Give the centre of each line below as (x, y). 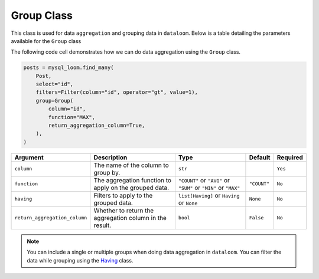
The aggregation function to (132, 180)
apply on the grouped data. (131, 188)
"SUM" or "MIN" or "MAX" (209, 188)
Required (290, 157)
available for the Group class (46, 41)
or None (188, 202)
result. (102, 225)
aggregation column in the (130, 218)
